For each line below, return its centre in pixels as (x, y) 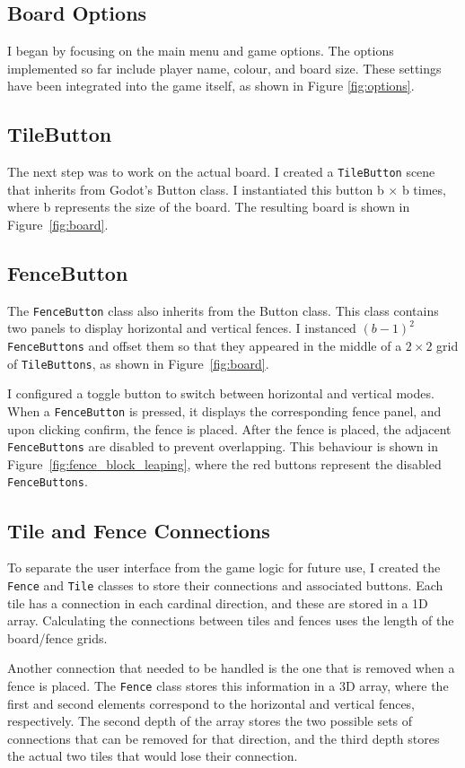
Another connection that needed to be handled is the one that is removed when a (231, 668)
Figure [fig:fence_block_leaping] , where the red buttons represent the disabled (224, 463)
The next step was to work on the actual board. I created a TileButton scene (221, 172)
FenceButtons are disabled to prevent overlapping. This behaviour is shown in (223, 446)
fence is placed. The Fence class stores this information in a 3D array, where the (228, 685)
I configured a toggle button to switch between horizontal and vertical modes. (221, 393)
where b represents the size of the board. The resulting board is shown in (209, 207)
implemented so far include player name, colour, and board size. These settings (224, 68)
